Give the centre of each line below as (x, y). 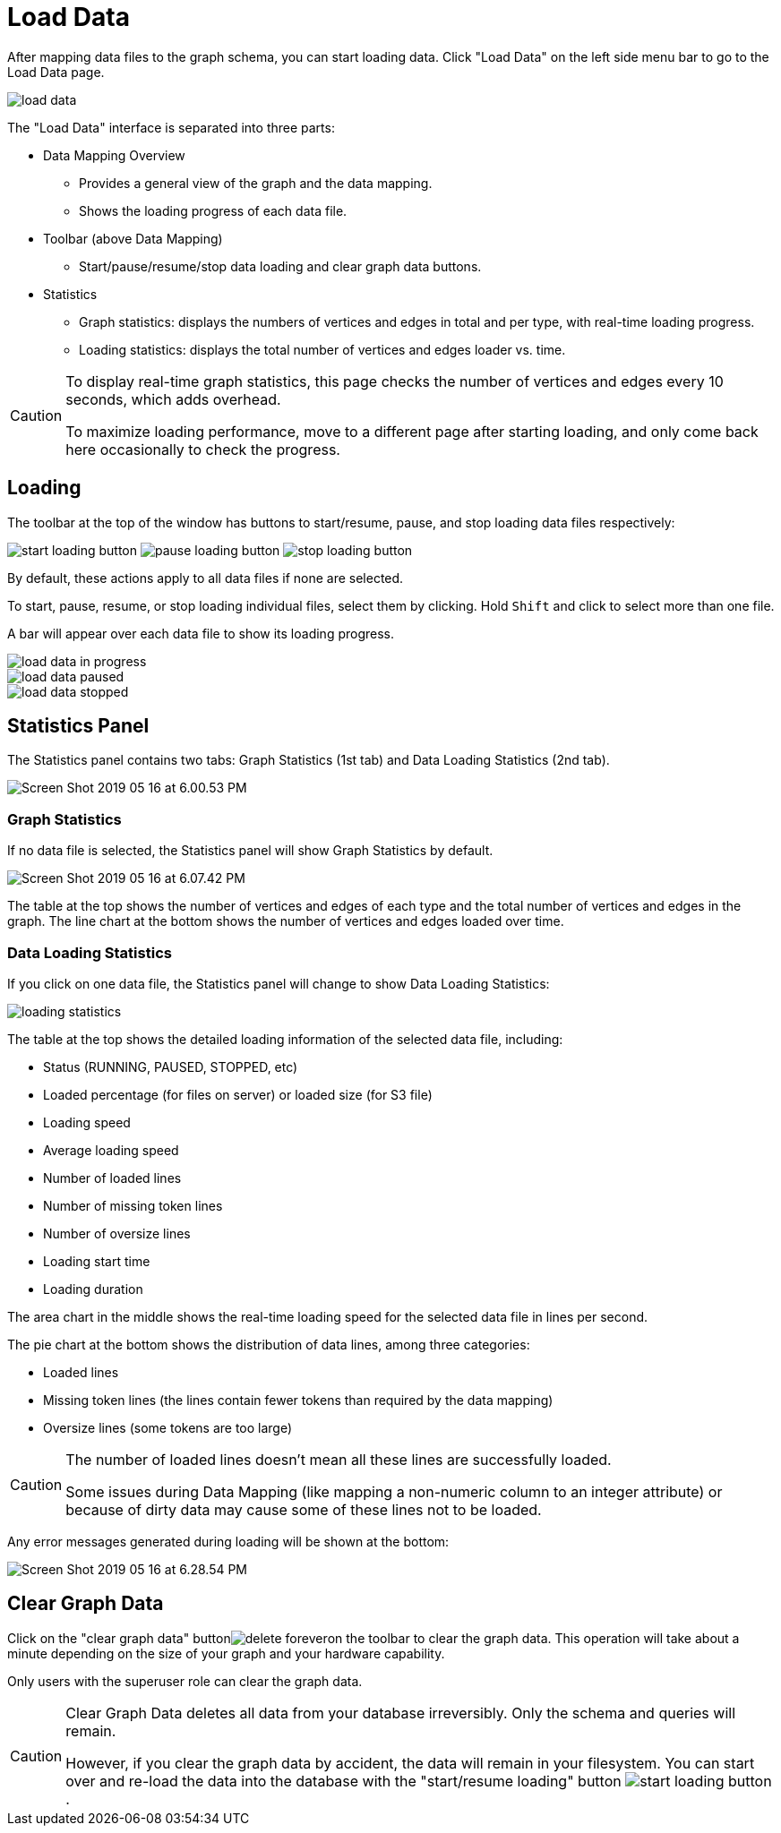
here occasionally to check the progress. (203, 449)
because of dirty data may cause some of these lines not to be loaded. (304, 1509)
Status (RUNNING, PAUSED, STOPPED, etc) (171, 1066)
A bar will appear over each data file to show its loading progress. (201, 633)
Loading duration (93, 1289)
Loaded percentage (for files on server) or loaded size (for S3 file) (238, 1094)
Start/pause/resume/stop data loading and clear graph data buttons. (280, 266)
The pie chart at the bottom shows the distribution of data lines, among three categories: (269, 1344)
